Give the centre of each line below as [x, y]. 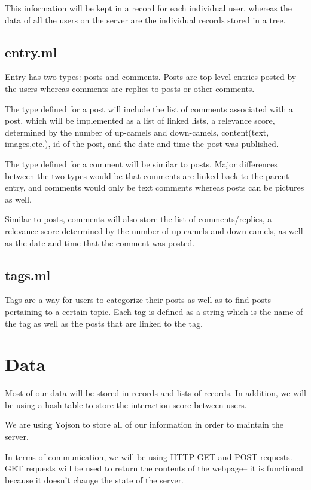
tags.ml [28, 275]
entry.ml [31, 52]
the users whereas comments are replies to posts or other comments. [130, 88]
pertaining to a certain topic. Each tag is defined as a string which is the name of [154, 311]
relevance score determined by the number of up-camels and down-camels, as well [154, 230]
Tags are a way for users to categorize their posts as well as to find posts [138, 300]
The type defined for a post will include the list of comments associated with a [149, 108]
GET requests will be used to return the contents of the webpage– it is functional [154, 468]
